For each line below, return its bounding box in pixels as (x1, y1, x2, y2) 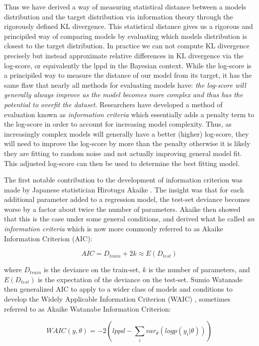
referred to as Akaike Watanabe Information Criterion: (4, 303, 171, 314)
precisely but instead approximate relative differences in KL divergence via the (4, 50, 244, 60)
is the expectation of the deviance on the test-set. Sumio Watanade (38, 274, 243, 284)
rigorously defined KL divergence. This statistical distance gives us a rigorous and (4, 21, 253, 31)
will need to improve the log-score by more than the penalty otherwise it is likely (4, 138, 251, 149)
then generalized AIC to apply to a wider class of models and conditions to (4, 284, 233, 294)
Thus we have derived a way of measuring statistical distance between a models (4, 1, 246, 11)
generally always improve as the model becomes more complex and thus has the (4, 89, 243, 100)
